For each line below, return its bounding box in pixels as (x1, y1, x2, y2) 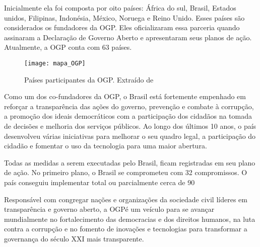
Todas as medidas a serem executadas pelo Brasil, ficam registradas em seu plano (4, 157, 255, 168)
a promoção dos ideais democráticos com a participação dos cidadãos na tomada (4, 111, 252, 121)
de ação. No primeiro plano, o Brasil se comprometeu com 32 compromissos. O (4, 167, 247, 178)
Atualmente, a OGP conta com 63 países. (4, 42, 132, 52)
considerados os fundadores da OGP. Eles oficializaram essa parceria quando (4, 22, 240, 33)
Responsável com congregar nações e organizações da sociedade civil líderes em (4, 194, 247, 204)
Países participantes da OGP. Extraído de (24, 74, 154, 85)
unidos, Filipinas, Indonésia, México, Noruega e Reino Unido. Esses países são (4, 12, 245, 23)
